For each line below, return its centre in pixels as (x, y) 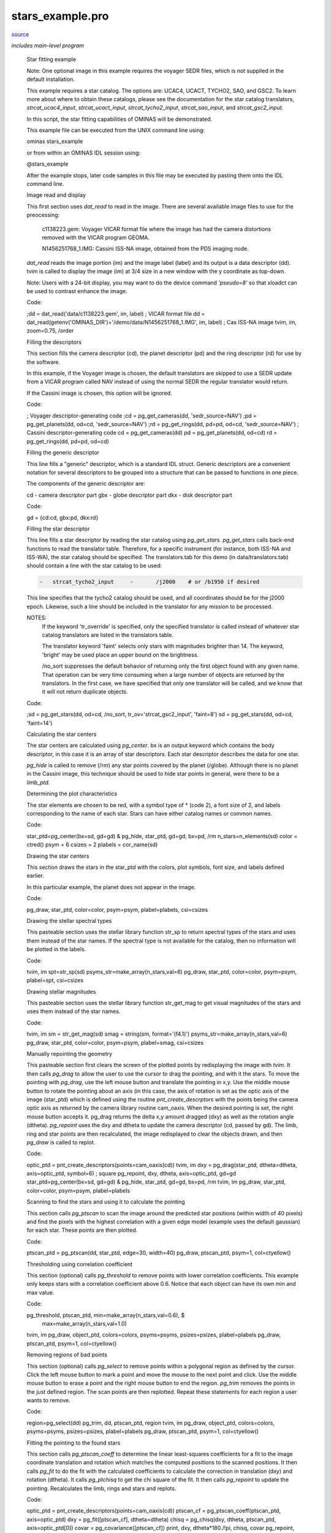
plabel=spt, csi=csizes (55, 981)
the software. (44, 362)
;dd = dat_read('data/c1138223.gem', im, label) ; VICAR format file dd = (116, 313)
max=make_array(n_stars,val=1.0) (84, 1323)
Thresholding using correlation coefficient (80, 1264)
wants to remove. (48, 1401)
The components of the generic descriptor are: (86, 484)
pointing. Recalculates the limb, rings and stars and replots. (101, 1488)
